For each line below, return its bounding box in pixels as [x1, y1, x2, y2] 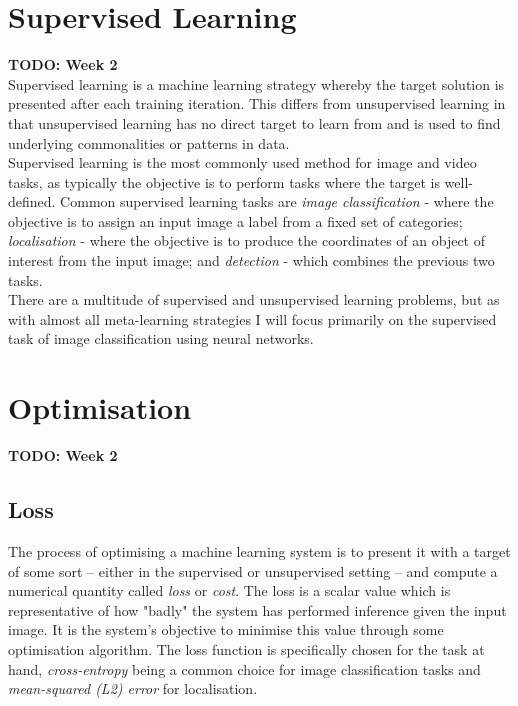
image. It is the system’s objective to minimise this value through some [8, 619, 444, 640]
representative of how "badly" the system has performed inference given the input [8, 599, 507, 620]
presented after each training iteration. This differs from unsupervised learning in [8, 93, 506, 114]
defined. [8, 191, 56, 212]
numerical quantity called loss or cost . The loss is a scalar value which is [8, 580, 451, 601]
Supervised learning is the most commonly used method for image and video [8, 152, 477, 173]
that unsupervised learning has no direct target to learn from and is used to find [8, 112, 501, 133]
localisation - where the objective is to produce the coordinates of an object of [8, 230, 485, 251]
